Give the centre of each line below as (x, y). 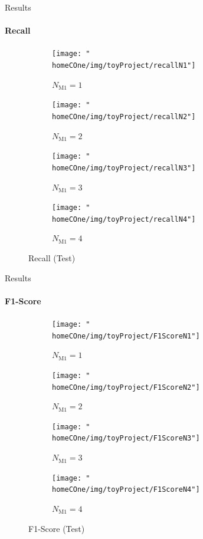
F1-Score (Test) (57, 528)
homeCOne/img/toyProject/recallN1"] (124, 66)
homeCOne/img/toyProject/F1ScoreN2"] (126, 387)
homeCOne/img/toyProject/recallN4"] (124, 219)
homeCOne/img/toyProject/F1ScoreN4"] (126, 490)
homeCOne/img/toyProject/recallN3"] (124, 168)
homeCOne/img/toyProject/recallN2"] (124, 116)
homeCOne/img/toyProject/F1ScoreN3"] (126, 438)
